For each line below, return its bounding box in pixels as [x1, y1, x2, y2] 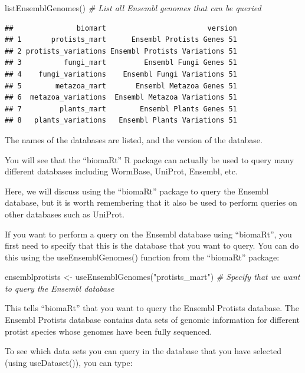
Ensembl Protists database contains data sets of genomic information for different [5, 313, 300, 326]
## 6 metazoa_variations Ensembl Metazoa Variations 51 [5, 93, 237, 102]
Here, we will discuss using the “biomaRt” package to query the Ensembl [5, 184, 269, 197]
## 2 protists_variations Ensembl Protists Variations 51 [5, 47, 237, 55]
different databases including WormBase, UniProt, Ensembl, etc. [5, 165, 238, 177]
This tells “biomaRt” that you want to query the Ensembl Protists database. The [5, 302, 299, 314]
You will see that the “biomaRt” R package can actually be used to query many [5, 153, 294, 166]
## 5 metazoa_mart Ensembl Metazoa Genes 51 [5, 81, 237, 90]
